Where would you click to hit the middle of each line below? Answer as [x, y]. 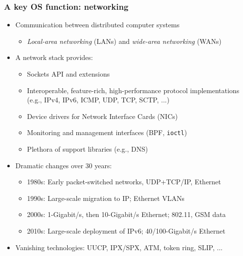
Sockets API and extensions [68, 74]
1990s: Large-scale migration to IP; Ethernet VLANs [106, 198]
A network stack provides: [54, 57]
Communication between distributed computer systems [97, 25]
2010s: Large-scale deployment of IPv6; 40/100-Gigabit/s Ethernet [126, 231]
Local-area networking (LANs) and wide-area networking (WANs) [124, 41]
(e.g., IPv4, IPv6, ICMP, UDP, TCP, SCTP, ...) [98, 100]
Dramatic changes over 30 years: [64, 165]
